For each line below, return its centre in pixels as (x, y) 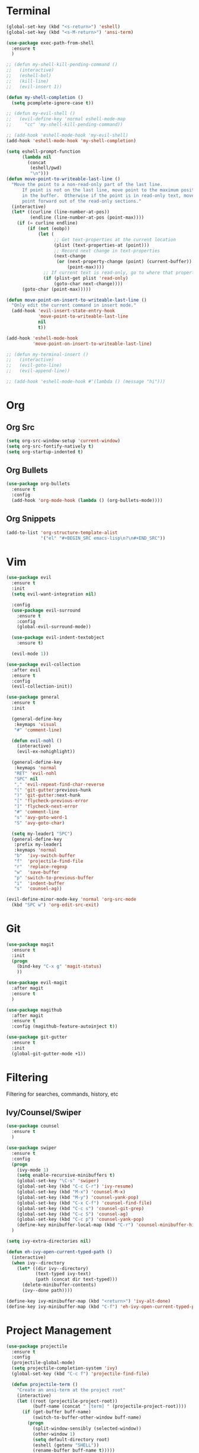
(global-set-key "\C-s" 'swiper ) (58, 1181)
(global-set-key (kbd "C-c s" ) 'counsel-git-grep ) (81, 1208)
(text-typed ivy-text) (63, 1274)
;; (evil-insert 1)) (34, 87)
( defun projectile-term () (45, 1384)
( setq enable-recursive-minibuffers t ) (66, 1175)
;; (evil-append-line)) (38, 371)
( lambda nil (36, 157)
